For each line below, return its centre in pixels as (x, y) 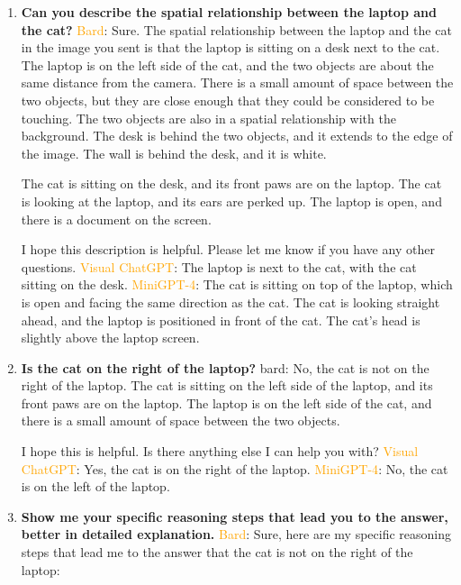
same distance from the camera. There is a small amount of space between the (237, 82)
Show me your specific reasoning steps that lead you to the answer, (235, 516)
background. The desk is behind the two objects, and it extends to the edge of (237, 136)
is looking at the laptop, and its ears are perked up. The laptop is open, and (231, 201)
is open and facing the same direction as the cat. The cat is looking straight (230, 302)
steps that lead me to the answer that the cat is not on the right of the (217, 552)
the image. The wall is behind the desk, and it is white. (174, 153)
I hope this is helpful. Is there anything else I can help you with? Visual (220, 451)
